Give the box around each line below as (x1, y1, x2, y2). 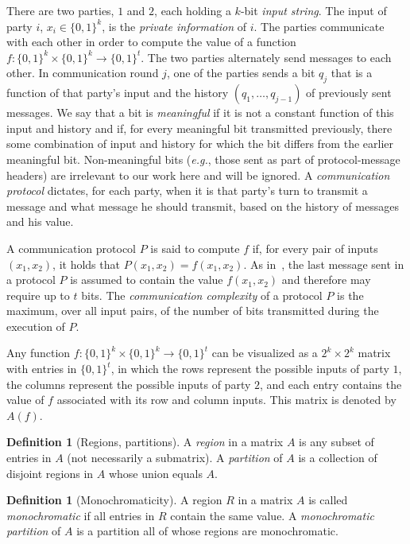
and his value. (6, 213, 74, 230)
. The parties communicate (253, 17, 385, 34)
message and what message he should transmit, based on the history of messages (6, 197, 399, 214)
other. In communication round (6, 64, 159, 81)
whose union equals (108, 464, 203, 481)
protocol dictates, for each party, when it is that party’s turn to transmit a (6, 182, 368, 199)
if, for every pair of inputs (252, 239, 378, 256)
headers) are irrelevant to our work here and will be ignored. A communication (6, 166, 390, 183)
